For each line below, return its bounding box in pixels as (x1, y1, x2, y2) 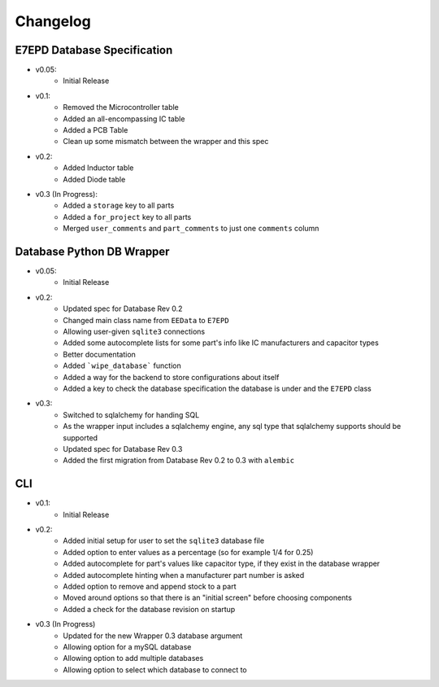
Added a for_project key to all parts (63, 212, 192, 221)
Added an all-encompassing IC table (63, 114, 185, 124)
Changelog (15, 12, 91, 30)
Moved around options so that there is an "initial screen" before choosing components (63, 593, 353, 602)
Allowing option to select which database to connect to (63, 664, 247, 675)
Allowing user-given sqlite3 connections (63, 326, 206, 336)
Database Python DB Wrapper (15, 244, 170, 258)
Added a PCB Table (63, 125, 128, 135)
